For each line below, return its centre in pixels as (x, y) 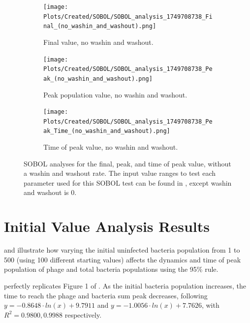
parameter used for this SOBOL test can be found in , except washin (128, 182)
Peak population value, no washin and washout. (115, 94)
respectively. (83, 314)
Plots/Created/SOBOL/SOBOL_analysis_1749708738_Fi (128, 16)
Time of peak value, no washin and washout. (111, 147)
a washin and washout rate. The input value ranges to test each (120, 173)
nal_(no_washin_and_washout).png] (100, 26)
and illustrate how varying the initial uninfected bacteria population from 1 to (122, 250)
